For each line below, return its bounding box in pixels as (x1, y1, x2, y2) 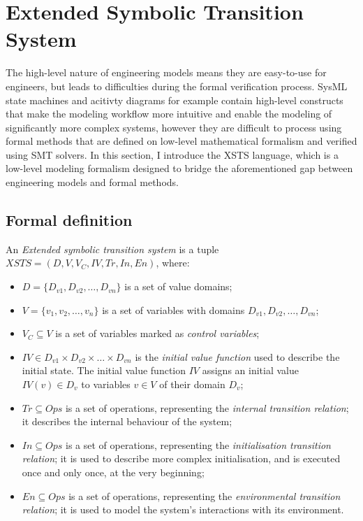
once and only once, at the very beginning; (22, 464, 205, 479)
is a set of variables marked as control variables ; (55, 326, 260, 341)
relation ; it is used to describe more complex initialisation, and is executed (22, 451, 341, 466)
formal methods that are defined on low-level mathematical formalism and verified (6, 134, 357, 148)
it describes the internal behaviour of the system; (22, 414, 232, 429)
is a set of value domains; (124, 279, 232, 294)
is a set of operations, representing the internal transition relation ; (65, 400, 349, 415)
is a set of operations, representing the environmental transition (68, 488, 341, 503)
